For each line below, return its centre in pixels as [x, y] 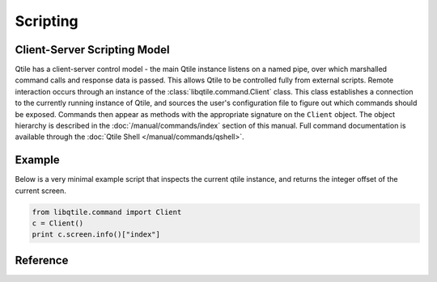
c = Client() [58, 223]
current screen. [40, 191]
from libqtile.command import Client [107, 212]
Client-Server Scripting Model [92, 50]
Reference [42, 260]
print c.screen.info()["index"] [96, 235]
